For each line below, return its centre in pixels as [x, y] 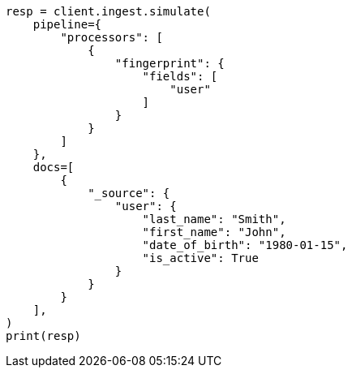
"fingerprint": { [170, 63]
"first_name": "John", [214, 232]
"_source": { [129, 193]
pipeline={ [67, 24]
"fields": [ [180, 76]
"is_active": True [200, 258]
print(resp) [43, 336]
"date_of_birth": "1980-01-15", [245, 245]
